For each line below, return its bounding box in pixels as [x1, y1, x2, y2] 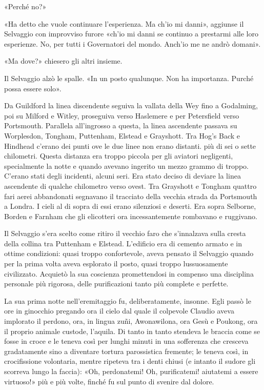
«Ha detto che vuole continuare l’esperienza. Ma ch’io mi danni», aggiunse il [4, 18, 244, 29]
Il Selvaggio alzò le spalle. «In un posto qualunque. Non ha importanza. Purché [4, 72, 254, 83]
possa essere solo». [4, 83, 62, 93]
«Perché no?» [4, 1, 47, 11]
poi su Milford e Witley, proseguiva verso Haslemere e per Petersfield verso [4, 110, 239, 121]
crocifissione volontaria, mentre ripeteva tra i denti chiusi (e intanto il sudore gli [4, 356, 256, 366]
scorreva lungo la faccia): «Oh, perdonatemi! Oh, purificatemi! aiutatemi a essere [4, 366, 258, 376]
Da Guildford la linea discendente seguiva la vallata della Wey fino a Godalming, [4, 100, 258, 111]
